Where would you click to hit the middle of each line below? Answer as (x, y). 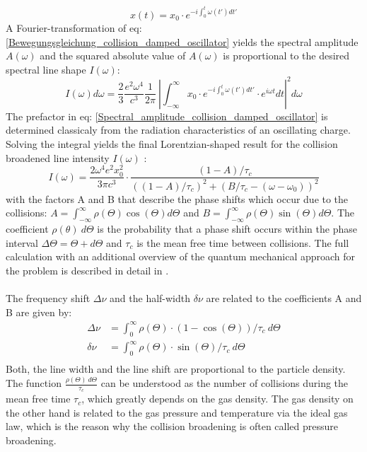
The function (34, 383)
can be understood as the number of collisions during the (225, 383)
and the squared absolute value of (113, 56)
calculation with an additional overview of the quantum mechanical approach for (181, 256)
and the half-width (150, 298)
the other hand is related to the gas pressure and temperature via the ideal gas (177, 412)
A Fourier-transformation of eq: (74, 28)
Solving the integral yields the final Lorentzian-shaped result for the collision (172, 144)
